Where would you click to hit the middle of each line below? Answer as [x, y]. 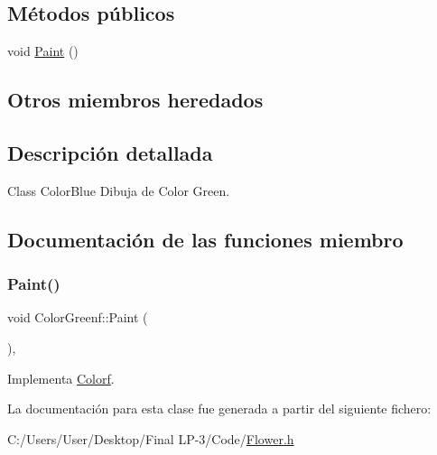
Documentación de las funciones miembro [205, 239]
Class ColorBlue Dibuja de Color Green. [119, 190]
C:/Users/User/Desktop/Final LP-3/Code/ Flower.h [151, 438]
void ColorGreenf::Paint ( [78, 317]
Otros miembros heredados [135, 100]
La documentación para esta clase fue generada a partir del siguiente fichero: [219, 409]
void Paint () [43, 51]
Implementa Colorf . [61, 378]
